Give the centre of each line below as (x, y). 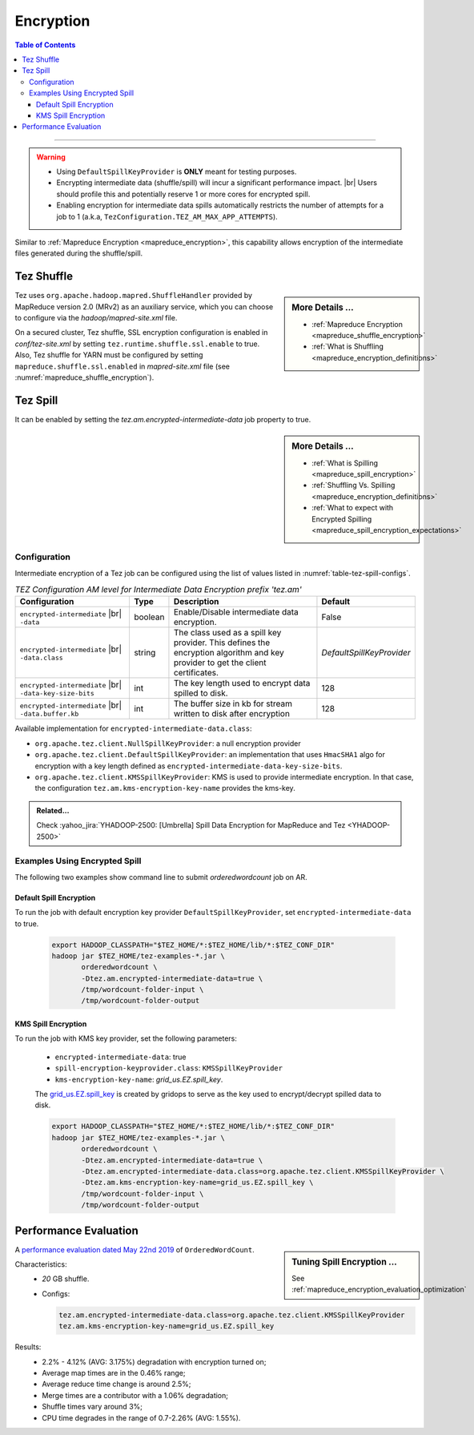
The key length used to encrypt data (242, 683)
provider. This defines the (222, 643)
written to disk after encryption (231, 714)
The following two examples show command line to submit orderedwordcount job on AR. (161, 877)
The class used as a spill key (227, 633)
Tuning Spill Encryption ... (345, 1262)
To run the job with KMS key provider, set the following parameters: (126, 1038)
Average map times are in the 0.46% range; (114, 1373)
